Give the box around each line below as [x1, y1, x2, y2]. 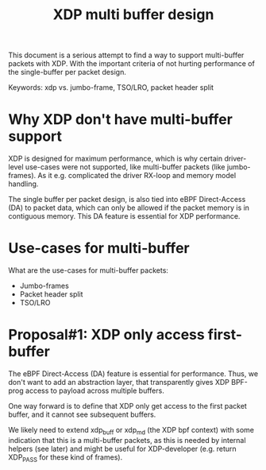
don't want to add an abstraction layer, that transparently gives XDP [8, 378, 230, 386]
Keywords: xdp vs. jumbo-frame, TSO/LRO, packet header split [8, 83, 214, 92]
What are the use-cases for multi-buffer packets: [8, 266, 169, 275]
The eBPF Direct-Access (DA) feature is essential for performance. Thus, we [8, 369, 259, 379]
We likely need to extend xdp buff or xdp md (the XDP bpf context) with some [8, 425, 254, 437]
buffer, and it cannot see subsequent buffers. [8, 410, 156, 419]
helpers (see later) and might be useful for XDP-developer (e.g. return [8, 444, 237, 453]
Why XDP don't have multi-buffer [8, 111, 233, 129]
